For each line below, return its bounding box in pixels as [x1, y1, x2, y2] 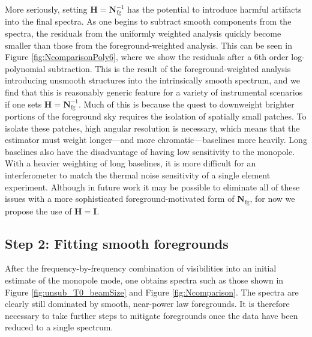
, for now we [250, 192, 295, 205]
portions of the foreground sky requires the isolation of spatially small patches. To [5, 110, 307, 123]
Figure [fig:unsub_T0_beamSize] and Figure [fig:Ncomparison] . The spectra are [5, 285, 299, 298]
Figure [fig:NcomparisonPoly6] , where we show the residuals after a [5, 50, 252, 63]
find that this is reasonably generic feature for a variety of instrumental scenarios [5, 86, 303, 99]
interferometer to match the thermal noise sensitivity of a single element [5, 169, 271, 181]
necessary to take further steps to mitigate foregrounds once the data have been [5, 309, 298, 321]
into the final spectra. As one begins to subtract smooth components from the [5, 15, 292, 28]
